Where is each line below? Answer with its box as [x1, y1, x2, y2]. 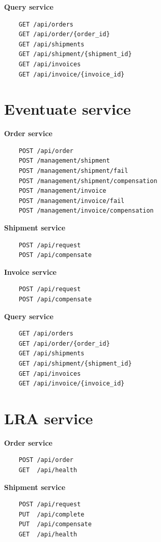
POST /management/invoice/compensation [18, 207, 154, 215]
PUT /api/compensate [18, 521, 92, 528]
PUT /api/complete [18, 510, 85, 518]
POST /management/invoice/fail [18, 197, 125, 204]
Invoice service [4, 266, 57, 277]
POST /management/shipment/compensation [18, 177, 157, 185]
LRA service [4, 407, 93, 428]
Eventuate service [4, 98, 131, 119]
